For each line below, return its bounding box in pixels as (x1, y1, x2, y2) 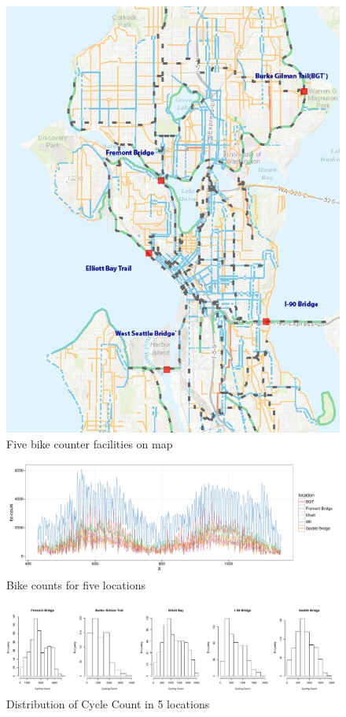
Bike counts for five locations (6, 576, 145, 593)
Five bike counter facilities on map (6, 435, 173, 451)
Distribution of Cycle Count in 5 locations (6, 696, 210, 712)
